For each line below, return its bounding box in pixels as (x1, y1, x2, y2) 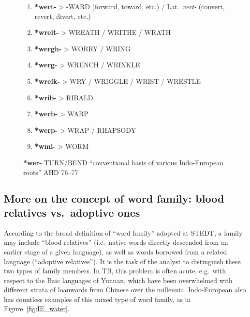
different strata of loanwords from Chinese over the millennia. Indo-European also (4, 285, 246, 295)
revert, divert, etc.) (34, 11, 91, 21)
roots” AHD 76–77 (23, 167, 78, 177)
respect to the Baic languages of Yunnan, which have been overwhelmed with (4, 275, 233, 285)
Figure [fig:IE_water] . (4, 303, 70, 314)
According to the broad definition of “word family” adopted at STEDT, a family (4, 227, 243, 238)
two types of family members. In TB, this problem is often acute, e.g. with (4, 266, 226, 276)
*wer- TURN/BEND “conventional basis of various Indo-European (23, 157, 224, 167)
